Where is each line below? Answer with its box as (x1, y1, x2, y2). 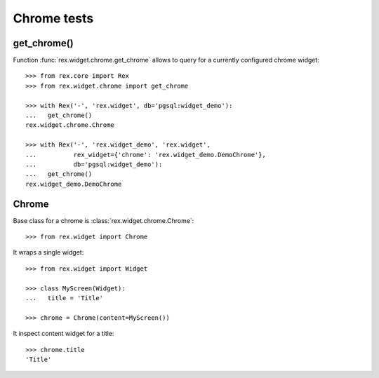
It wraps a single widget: (13, 248, 84, 257)
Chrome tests (13, 11, 94, 26)
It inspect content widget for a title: (13, 330, 114, 338)
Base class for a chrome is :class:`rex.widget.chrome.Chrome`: (13, 216, 194, 224)
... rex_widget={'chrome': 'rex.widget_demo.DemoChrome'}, (25, 151, 266, 158)
